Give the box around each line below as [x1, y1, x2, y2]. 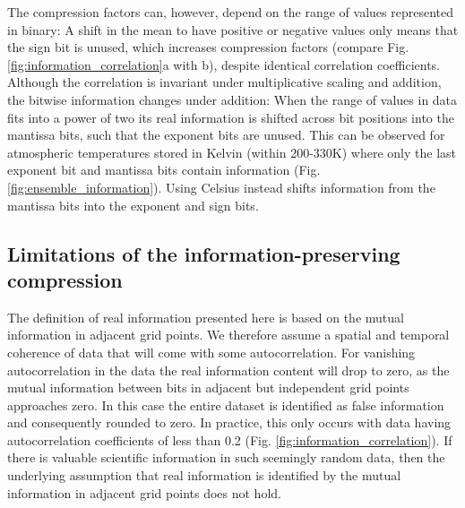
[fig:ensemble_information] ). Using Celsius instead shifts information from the [7, 177, 435, 196]
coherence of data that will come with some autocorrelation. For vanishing [7, 342, 416, 361]
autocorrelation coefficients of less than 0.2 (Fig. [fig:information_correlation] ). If [7, 430, 452, 449]
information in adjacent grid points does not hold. [7, 483, 281, 502]
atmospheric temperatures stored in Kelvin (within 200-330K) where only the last [7, 142, 457, 161]
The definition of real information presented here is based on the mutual [7, 307, 404, 326]
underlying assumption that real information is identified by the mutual [7, 466, 401, 485]
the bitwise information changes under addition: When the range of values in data [7, 90, 458, 108]
